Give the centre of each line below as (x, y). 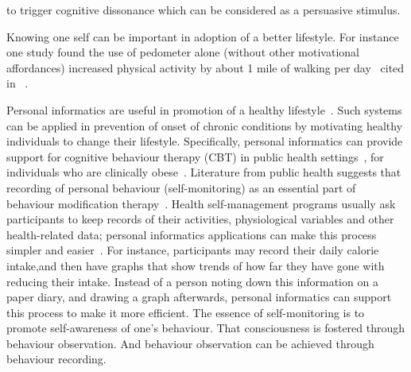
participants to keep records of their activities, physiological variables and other (200, 219)
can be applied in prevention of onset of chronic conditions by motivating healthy (205, 125)
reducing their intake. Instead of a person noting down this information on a (192, 281)
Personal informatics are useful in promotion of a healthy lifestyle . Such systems (204, 109)
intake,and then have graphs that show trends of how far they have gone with (196, 265)
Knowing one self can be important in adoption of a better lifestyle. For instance (203, 36)
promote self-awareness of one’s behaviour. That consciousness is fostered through (206, 328)
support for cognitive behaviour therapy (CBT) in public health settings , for (195, 156)
